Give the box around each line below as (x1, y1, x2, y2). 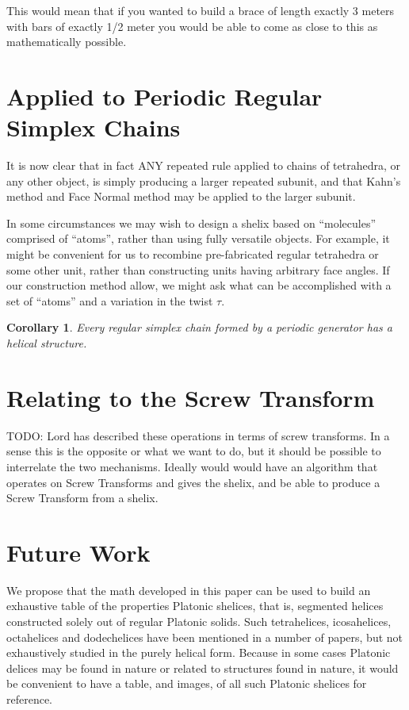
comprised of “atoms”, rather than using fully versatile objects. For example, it (6, 230, 390, 247)
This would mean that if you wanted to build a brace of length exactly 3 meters (6, 2, 395, 18)
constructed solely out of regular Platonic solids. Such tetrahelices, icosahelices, (6, 613, 392, 630)
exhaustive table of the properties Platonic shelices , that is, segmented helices (6, 597, 384, 614)
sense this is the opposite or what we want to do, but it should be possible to (6, 443, 381, 459)
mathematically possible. (6, 33, 127, 50)
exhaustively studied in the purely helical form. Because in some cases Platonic (6, 644, 391, 661)
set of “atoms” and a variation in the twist (6, 292, 213, 309)
